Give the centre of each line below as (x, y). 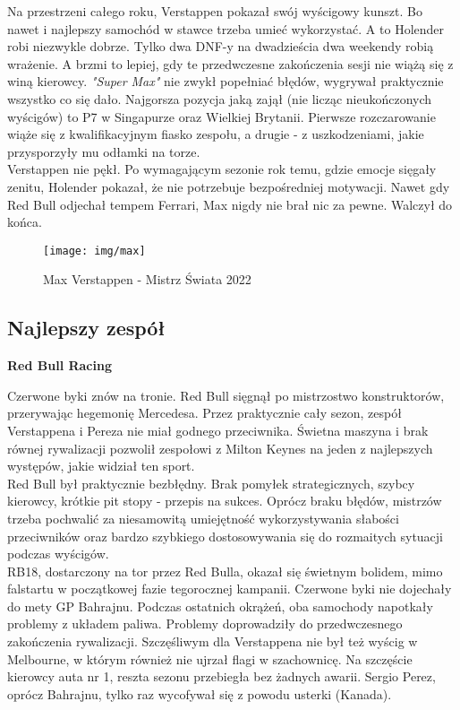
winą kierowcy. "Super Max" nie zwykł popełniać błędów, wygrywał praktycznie (226, 81)
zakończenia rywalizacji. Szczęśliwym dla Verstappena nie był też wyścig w (213, 641)
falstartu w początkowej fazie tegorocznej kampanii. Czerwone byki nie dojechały (230, 589)
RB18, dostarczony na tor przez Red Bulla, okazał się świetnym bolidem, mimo (225, 571)
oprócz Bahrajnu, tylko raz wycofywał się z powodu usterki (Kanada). (200, 693)
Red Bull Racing (60, 365)
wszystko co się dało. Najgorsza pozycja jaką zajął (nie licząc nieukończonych (220, 98)
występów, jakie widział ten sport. (101, 466)
